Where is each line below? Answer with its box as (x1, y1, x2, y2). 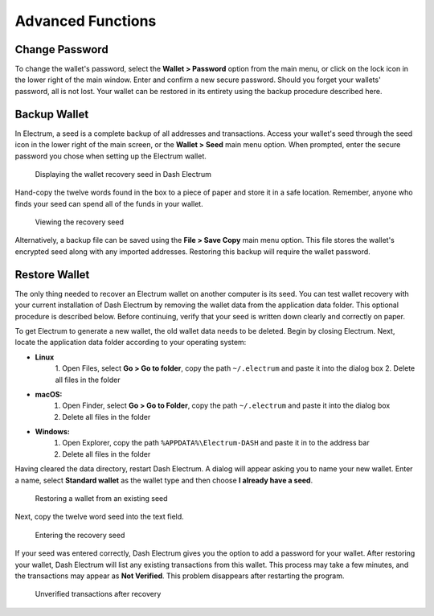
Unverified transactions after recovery (35, 589, 162, 599)
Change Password (14, 43, 108, 56)
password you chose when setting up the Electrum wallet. (14, 151, 207, 161)
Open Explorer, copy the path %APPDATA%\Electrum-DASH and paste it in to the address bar (62, 438, 370, 448)
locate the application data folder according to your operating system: (14, 338, 247, 347)
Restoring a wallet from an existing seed (35, 494, 168, 503)
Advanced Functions (14, 12, 157, 30)
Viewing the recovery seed (35, 217, 125, 227)
